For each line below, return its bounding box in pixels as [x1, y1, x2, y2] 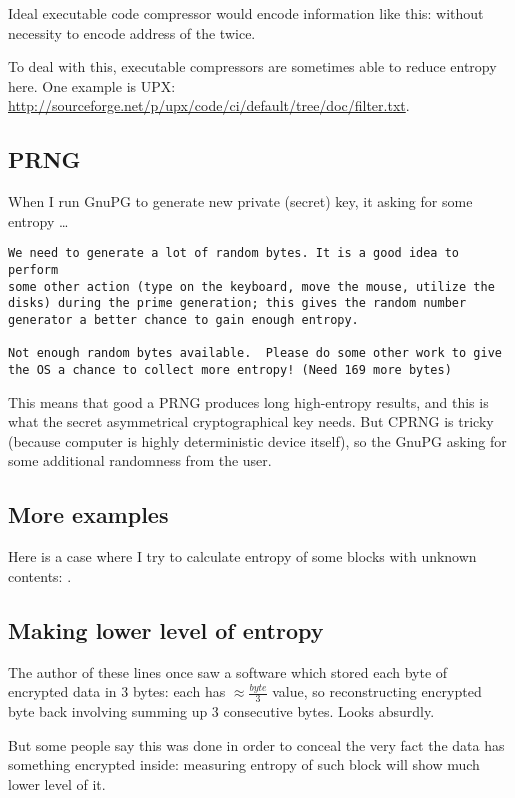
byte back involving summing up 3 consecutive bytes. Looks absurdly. [8, 701, 435, 721]
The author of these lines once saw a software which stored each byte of [8, 661, 448, 682]
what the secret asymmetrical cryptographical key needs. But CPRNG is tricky [8, 411, 494, 432]
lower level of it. [8, 773, 106, 794]
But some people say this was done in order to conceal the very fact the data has [8, 734, 505, 755]
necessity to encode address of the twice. [8, 22, 256, 43]
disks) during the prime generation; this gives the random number [8, 296, 467, 311]
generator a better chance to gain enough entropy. [8, 312, 359, 327]
